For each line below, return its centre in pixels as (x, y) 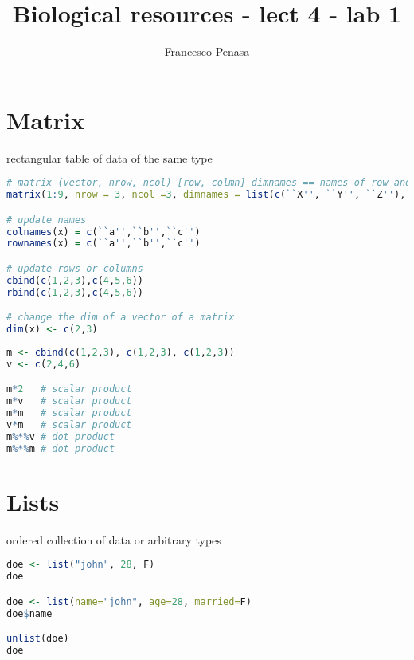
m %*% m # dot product (61, 448)
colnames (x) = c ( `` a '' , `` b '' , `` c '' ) (103, 232)
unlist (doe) (38, 639)
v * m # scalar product (69, 425)
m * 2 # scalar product (69, 389)
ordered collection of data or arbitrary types (114, 539)
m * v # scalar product (69, 401)
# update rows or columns (75, 268)
